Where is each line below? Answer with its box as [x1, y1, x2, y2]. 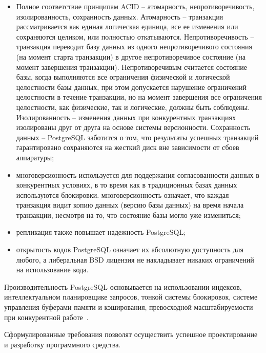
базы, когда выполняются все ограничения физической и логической [16, 71, 230, 82]
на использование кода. [16, 264, 89, 275]
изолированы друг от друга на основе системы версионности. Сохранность [16, 122, 251, 133]
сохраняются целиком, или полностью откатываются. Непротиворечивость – [16, 31, 254, 42]
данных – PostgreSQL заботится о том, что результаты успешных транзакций [16, 132, 259, 142]
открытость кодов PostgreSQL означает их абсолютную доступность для [16, 244, 243, 255]
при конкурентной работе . [4, 311, 89, 322]
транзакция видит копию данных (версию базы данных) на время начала [16, 199, 244, 210]
